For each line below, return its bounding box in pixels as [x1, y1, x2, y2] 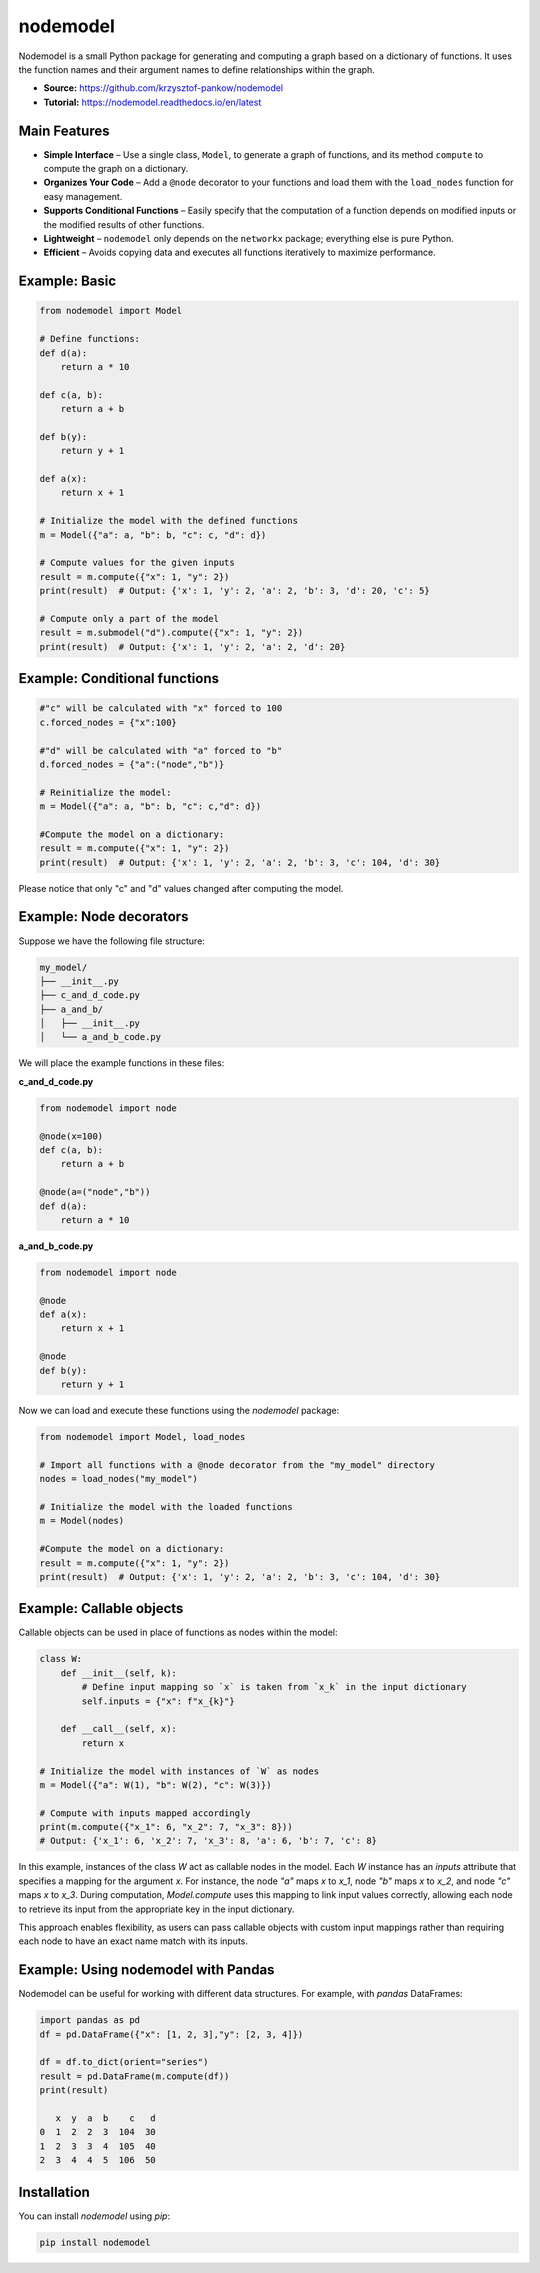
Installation [18, 2183, 90, 2200]
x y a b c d [55, 2113, 157, 2124]
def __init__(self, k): [60, 1667, 177, 1679]
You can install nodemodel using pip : [18, 2210, 170, 2222]
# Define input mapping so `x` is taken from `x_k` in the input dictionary [81, 1681, 467, 1693]
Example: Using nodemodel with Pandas [18, 1961, 275, 1979]
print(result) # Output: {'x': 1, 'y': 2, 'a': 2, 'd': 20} [39, 641, 346, 652]
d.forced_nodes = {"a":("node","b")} [39, 758, 225, 770]
